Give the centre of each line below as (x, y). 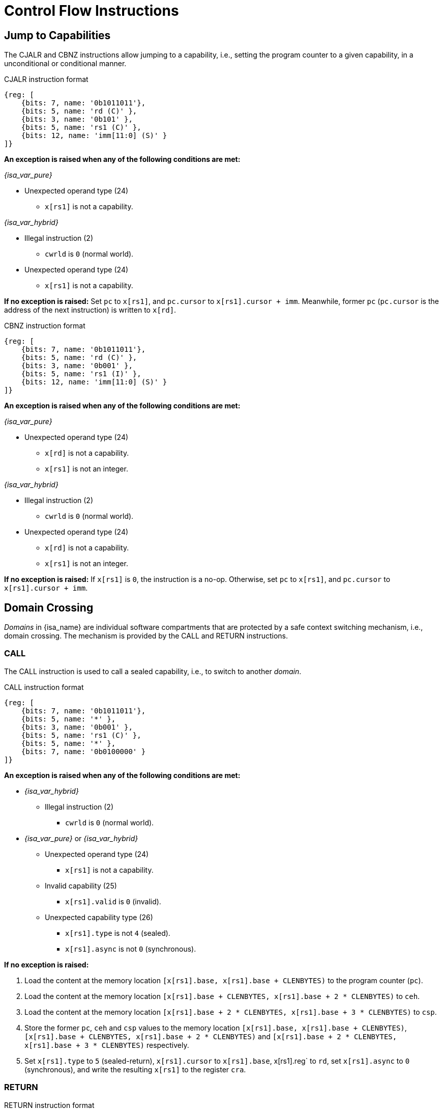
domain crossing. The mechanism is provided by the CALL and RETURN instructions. (146, 636)
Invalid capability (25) (81, 885)
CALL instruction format (44, 687)
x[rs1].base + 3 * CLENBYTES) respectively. (107, 1045)
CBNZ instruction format (45, 326)
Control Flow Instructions (92, 11)
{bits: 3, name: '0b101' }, (77, 119)
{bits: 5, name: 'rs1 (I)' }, (81, 374)
